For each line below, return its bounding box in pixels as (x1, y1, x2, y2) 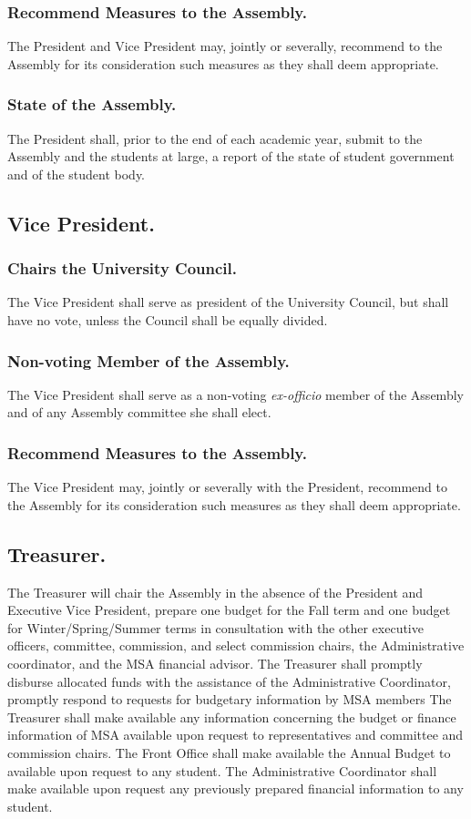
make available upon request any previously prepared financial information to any (7, 779, 464, 798)
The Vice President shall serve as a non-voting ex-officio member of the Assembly (7, 384, 464, 404)
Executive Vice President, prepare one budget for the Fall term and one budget (7, 600, 451, 619)
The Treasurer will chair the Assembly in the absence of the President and (7, 582, 424, 601)
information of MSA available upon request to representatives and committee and (7, 725, 464, 744)
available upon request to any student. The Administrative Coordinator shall (7, 761, 437, 780)
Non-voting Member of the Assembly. (7, 349, 290, 372)
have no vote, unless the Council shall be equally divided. (7, 311, 328, 329)
